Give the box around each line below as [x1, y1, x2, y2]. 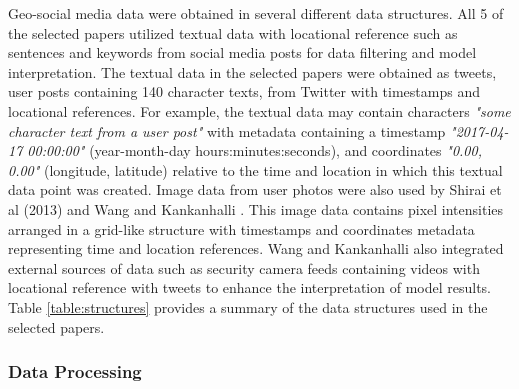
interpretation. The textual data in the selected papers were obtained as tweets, [8, 61, 497, 82]
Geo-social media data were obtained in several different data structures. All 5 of [8, 3, 504, 23]
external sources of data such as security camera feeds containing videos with [8, 257, 480, 278]
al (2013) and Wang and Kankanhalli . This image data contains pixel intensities [8, 198, 504, 219]
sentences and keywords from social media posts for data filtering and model [8, 42, 477, 63]
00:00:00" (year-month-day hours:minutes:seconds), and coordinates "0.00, [27, 140, 482, 161]
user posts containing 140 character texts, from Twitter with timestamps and [8, 81, 480, 102]
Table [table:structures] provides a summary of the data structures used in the [8, 296, 488, 317]
